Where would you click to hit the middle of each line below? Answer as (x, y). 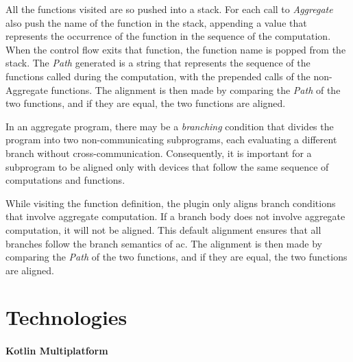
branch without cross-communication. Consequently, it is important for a (159, 153)
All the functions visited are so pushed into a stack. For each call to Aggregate (169, 9)
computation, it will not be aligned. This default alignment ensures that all (163, 229)
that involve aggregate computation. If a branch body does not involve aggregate (175, 216)
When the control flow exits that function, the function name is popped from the (176, 49)
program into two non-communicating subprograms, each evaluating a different (171, 140)
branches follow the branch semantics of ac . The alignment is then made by (164, 243)
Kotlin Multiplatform (57, 351)
